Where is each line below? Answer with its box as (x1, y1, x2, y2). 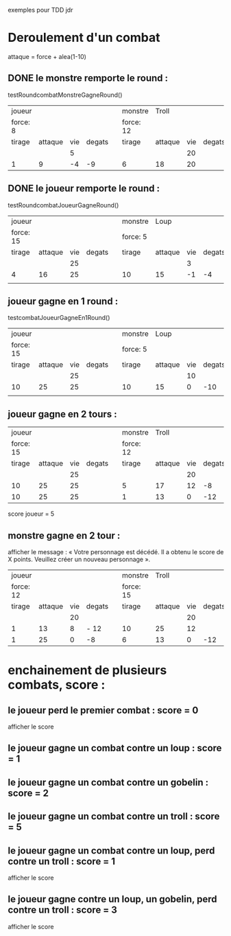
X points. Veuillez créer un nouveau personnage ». (8, 556, 151, 563)
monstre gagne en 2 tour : (8, 529, 121, 541)
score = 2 (8, 787, 49, 799)
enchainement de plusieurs (8, 663, 167, 678)
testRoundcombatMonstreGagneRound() (8, 91, 123, 99)
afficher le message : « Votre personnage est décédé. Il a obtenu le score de (8, 548, 224, 556)
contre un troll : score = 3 (8, 904, 117, 916)
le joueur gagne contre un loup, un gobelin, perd (8, 893, 217, 905)
